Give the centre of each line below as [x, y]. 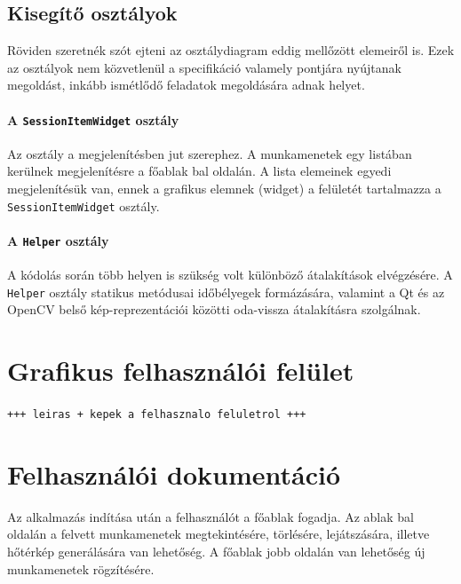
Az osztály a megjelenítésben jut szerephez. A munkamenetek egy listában [210, 153]
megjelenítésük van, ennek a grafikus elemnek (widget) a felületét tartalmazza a [224, 189]
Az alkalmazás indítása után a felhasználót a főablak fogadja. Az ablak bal [211, 516]
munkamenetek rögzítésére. [81, 568]
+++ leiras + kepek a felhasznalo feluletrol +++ [157, 415]
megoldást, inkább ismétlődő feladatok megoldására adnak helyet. [186, 85]
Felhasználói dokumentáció [174, 474]
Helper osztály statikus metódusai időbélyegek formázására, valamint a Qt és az [226, 292]
